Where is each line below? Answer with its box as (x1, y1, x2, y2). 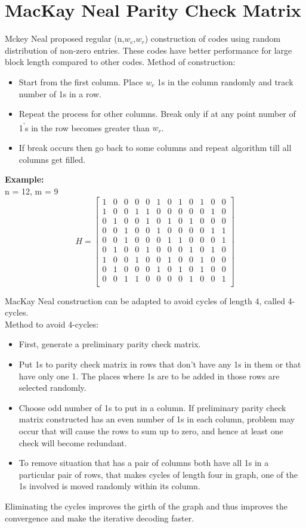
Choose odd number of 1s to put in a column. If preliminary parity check (18, 401, 286, 413)
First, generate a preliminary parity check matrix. (18, 338, 201, 350)
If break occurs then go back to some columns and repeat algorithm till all (18, 141, 292, 153)
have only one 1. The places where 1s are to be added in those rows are (18, 369, 280, 382)
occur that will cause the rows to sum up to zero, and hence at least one (18, 424, 283, 437)
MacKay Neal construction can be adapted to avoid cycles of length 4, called (5, 294, 285, 307)
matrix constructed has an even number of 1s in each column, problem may (18, 413, 295, 425)
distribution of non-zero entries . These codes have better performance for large (5, 44, 292, 56)
